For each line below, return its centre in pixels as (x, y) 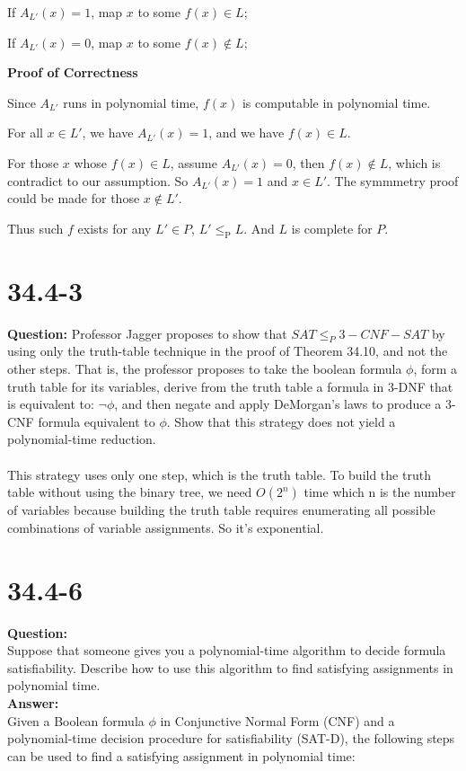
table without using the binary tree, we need (130, 492)
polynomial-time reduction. (82, 439)
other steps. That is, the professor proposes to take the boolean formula (205, 369)
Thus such (35, 228)
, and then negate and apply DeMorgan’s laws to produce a (278, 404)
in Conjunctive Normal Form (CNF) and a (277, 720)
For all (25, 133)
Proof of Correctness (73, 72)
